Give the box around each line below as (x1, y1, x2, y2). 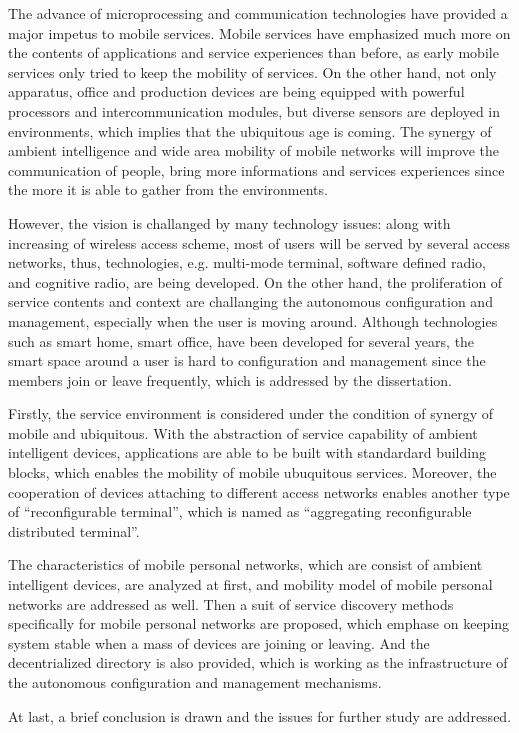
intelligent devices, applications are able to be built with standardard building (8, 442, 486, 463)
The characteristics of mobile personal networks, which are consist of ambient (8, 554, 483, 575)
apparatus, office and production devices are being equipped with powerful (8, 81, 465, 102)
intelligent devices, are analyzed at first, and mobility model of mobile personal (8, 574, 493, 595)
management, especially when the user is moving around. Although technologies (8, 310, 498, 331)
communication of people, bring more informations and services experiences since (8, 159, 505, 180)
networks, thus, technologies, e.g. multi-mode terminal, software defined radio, (8, 252, 487, 273)
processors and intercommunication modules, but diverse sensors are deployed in (8, 100, 500, 121)
